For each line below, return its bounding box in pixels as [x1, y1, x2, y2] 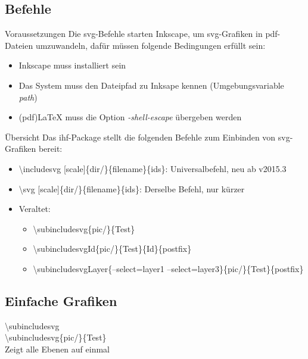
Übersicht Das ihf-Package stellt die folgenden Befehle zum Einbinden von [5, 130, 276, 143]
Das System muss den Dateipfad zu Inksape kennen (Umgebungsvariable [18, 79, 284, 91]
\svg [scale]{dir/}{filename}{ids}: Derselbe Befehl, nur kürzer [18, 182, 245, 195]
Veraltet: [18, 202, 51, 215]
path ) [18, 90, 38, 103]
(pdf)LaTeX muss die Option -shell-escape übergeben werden [18, 111, 242, 123]
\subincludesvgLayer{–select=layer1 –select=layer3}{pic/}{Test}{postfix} [33, 262, 304, 274]
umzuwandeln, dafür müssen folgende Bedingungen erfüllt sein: [35, 39, 266, 51]
